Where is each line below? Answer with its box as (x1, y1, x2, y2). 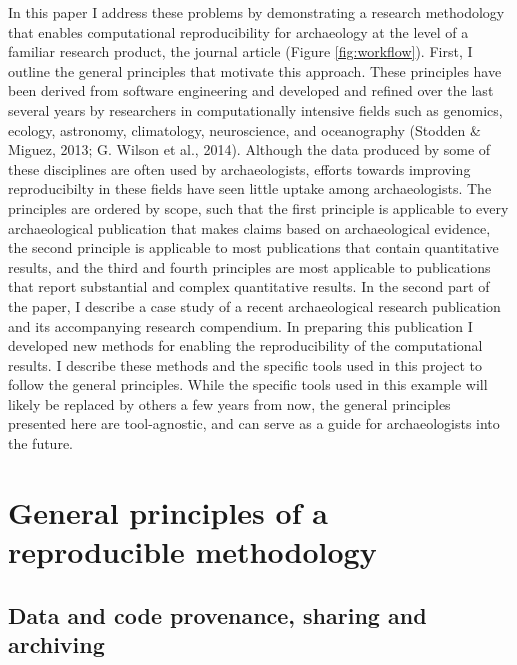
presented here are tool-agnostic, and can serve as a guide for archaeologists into (8, 413, 500, 434)
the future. (8, 433, 74, 454)
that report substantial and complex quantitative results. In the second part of (8, 276, 490, 297)
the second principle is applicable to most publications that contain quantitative (8, 237, 499, 258)
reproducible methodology (8, 531, 377, 572)
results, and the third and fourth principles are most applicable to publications (8, 256, 491, 277)
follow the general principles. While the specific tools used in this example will (8, 374, 488, 395)
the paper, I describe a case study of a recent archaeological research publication (8, 295, 501, 316)
